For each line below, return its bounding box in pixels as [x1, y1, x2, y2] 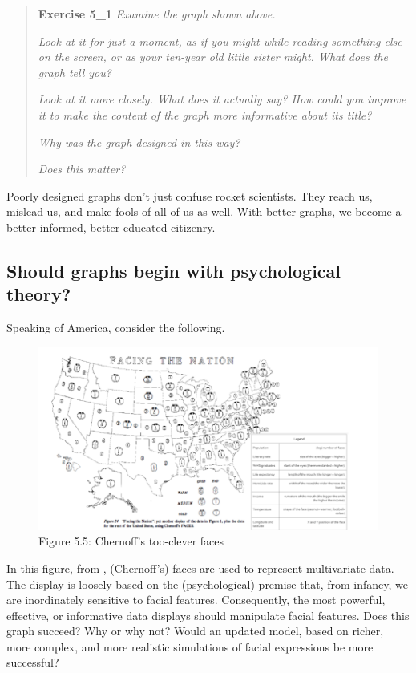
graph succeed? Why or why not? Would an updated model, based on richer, [6, 622, 384, 639]
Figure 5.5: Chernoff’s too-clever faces [38, 533, 224, 549]
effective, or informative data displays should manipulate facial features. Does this [6, 606, 410, 623]
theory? [6, 282, 71, 306]
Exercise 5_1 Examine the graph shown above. [38, 6, 276, 22]
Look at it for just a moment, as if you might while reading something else [38, 32, 402, 49]
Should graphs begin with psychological [6, 257, 341, 282]
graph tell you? [38, 63, 111, 80]
